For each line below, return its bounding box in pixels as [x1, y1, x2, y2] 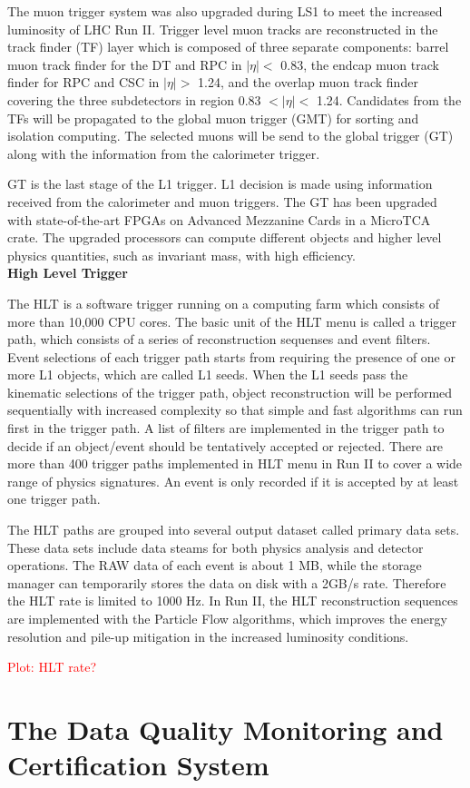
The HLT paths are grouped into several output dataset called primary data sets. [7, 520, 460, 539]
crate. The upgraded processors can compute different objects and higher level [7, 228, 442, 247]
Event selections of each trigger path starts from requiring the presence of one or [7, 347, 455, 366]
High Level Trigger [7, 263, 128, 282]
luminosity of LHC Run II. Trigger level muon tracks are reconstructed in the [7, 19, 438, 38]
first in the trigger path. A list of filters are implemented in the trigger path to [7, 419, 445, 438]
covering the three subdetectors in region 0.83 [7, 90, 261, 109]
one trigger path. [7, 489, 101, 508]
